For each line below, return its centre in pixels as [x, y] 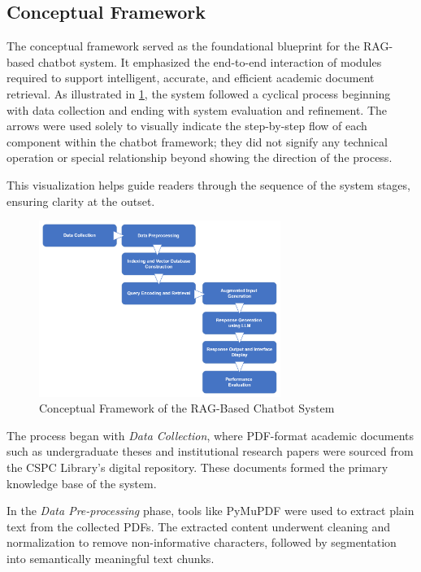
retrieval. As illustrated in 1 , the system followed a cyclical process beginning [199, 93]
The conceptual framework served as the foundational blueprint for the [183, 46]
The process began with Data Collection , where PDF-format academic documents [210, 435]
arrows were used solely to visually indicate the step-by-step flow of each [187, 126]
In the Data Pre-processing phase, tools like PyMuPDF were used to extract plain [210, 511]
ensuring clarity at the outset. [81, 201]
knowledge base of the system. [82, 483]
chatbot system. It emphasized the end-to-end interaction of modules [210, 61]
